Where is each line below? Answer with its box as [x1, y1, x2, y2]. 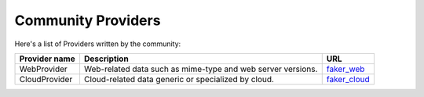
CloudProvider [19, 74, 73, 84]
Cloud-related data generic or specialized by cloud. [83, 74, 275, 84]
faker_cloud [326, 74, 371, 84]
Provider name [19, 53, 75, 64]
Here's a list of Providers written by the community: [14, 39, 181, 48]
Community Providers [14, 12, 161, 29]
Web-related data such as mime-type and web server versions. [83, 63, 318, 74]
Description [83, 53, 129, 64]
